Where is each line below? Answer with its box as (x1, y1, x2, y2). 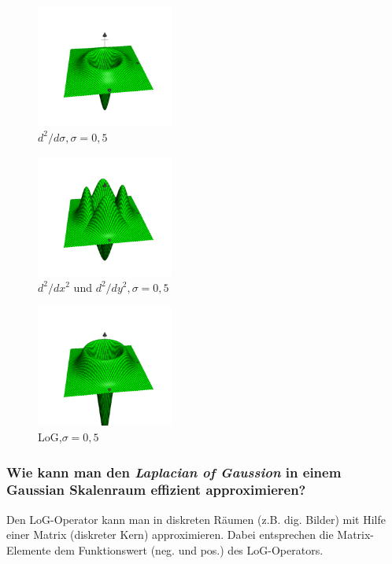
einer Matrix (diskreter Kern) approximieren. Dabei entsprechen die (6, 526, 334, 543)
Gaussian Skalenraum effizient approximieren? (6, 480, 306, 499)
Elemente (6, 541, 51, 558)
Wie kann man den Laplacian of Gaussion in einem (6, 462, 342, 481)
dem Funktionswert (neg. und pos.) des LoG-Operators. (54, 541, 324, 558)
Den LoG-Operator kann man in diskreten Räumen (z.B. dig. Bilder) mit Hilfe (6, 511, 386, 527)
